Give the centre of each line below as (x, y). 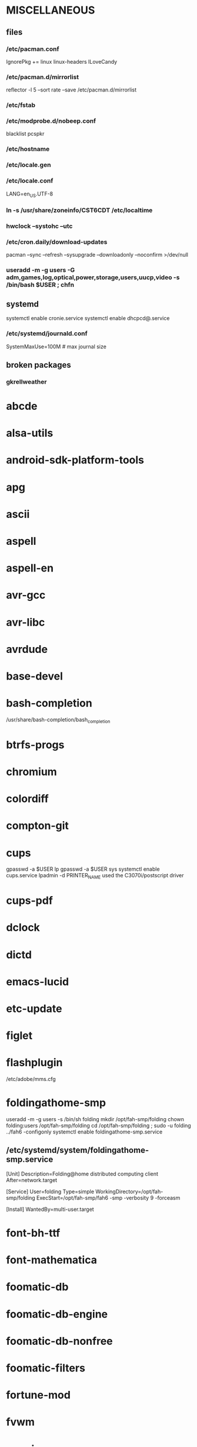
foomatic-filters (46, 1368)
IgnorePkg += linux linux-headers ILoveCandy (62, 61)
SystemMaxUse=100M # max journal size (56, 347)
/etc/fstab (21, 105)
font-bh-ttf (33, 1233)
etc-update (34, 1009)
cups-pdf (29, 901)
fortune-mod (38, 1395)
